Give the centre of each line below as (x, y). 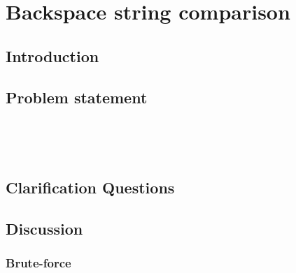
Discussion (44, 228)
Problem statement (77, 97)
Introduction (52, 56)
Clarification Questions (90, 187)
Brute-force (38, 263)
